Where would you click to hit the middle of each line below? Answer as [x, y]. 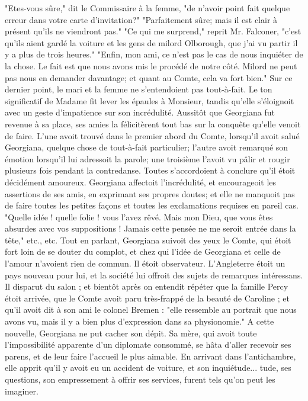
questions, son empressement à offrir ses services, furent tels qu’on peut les [140, 379]
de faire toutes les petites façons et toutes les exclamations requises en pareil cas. [152, 205]
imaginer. [22, 391]
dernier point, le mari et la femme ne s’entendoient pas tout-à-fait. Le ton [139, 89]
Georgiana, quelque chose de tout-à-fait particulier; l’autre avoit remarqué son [147, 147]
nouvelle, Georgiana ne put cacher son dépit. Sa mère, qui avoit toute [131, 333]
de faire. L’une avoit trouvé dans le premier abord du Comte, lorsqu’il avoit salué [152, 135]
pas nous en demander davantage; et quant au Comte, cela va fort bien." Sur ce [149, 77]
